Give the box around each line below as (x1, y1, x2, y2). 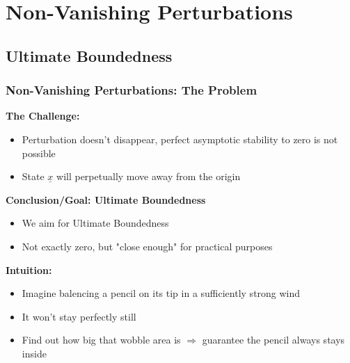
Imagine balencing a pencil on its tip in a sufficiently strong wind (22, 286, 301, 300)
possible (22, 145, 56, 160)
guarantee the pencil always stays (202, 332, 345, 347)
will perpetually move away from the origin (56, 169, 241, 184)
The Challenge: (6, 108, 80, 123)
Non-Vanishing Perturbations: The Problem (6, 81, 257, 99)
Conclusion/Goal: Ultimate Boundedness (6, 192, 206, 207)
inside (22, 346, 47, 360)
